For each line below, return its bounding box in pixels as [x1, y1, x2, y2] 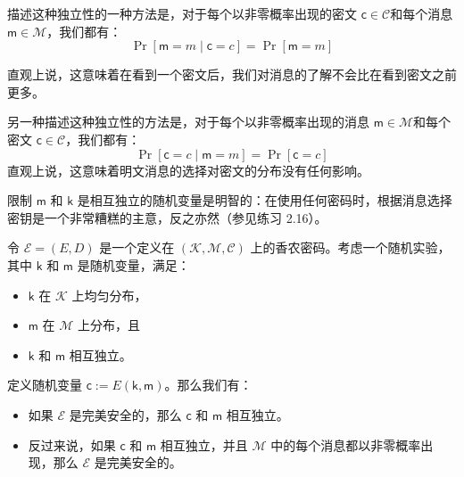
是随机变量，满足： [77, 255, 190, 274]
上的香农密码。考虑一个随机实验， [250, 238, 451, 257]
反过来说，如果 [28, 435, 116, 454]
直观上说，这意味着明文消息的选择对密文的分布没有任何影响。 [7, 160, 369, 179]
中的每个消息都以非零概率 [270, 435, 421, 454]
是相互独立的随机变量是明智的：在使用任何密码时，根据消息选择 [77, 191, 452, 210]
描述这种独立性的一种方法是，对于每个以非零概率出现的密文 [7, 4, 357, 22]
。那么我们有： [164, 375, 253, 394]
